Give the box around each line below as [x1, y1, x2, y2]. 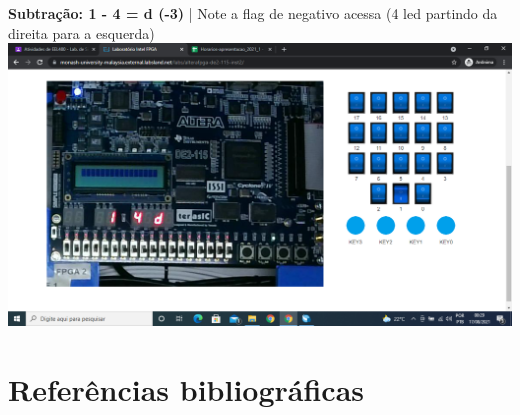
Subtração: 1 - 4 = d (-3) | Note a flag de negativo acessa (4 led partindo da [8, 3, 498, 23]
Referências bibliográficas [8, 368, 365, 409]
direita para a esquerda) [8, 22, 155, 43]
